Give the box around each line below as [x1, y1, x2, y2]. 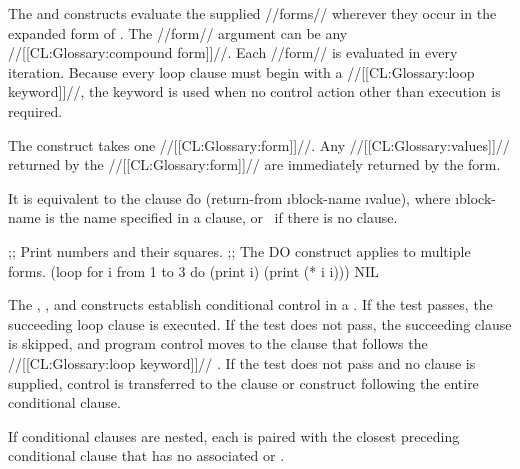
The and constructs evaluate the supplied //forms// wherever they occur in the [8, 3, 497, 23]
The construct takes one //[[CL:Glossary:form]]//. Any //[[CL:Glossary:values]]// [8, 134, 510, 155]
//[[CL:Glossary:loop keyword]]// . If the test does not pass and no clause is [8, 352, 476, 373]
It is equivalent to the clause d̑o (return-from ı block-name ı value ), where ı [8, 187, 460, 208]
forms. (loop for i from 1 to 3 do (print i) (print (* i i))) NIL [8, 260, 379, 281]
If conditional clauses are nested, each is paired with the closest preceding [8, 425, 460, 446]
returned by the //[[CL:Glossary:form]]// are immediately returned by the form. [8, 154, 501, 175]
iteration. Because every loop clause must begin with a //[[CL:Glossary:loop [8, 61, 475, 82]
